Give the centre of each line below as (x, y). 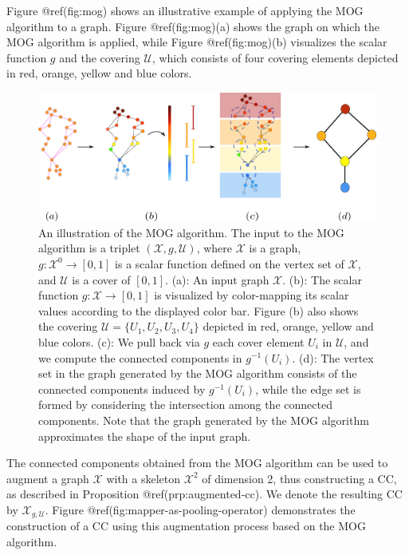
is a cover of (101, 279)
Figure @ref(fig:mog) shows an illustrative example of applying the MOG (185, 10)
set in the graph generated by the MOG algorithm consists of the (198, 373)
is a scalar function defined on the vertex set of (230, 263)
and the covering (100, 57)
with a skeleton (144, 478)
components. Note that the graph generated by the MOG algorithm (204, 420)
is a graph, (275, 248)
